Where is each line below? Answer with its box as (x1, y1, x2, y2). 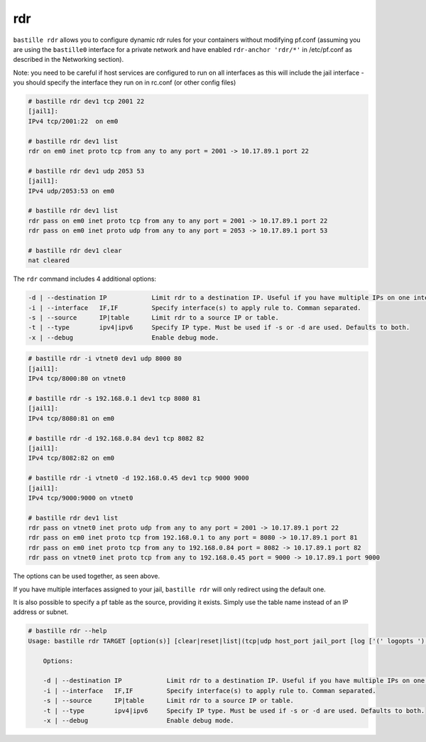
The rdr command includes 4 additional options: (13, 274, 156, 284)
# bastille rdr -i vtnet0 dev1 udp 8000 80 (28, 355, 182, 362)
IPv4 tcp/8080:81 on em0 (28, 414, 115, 422)
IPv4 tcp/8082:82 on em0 (28, 454, 115, 462)
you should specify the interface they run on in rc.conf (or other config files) (13, 78, 236, 87)
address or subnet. (13, 608, 69, 616)
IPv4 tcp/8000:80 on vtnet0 (28, 375, 126, 383)
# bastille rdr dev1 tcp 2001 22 (28, 97, 145, 106)
